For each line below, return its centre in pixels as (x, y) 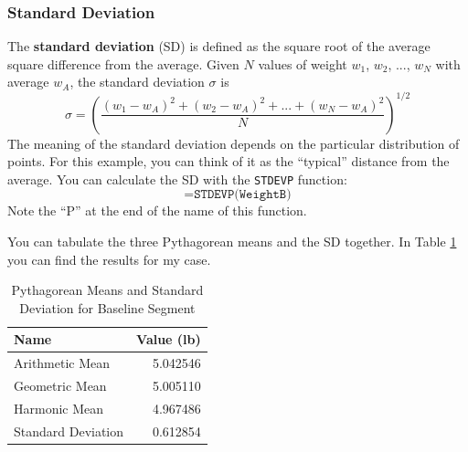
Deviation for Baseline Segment (107, 307)
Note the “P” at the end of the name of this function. (157, 210)
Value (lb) (169, 339)
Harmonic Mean (59, 408)
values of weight (303, 63)
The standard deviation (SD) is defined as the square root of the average (219, 46)
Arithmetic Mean (62, 363)
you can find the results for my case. (109, 259)
